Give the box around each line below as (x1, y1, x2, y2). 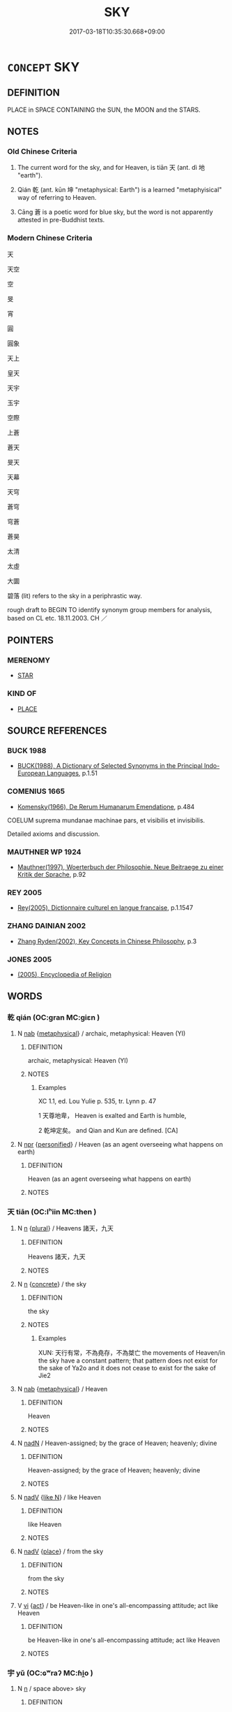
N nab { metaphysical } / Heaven (17, 1384, 108, 1393)
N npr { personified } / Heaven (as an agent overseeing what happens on (17, 1140, 223, 1148)
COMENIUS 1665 (7, 787, 65, 797)
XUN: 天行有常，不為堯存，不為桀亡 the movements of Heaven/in (38, 1348, 225, 1356)
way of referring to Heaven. (17, 194, 97, 202)
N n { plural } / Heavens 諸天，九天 (17, 1224, 114, 1232)
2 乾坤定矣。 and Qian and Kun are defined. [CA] (38, 1126, 178, 1134)
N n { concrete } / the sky (17, 1279, 87, 1288)
